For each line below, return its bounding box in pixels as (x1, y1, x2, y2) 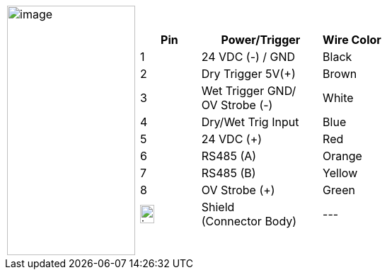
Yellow (323, 166, 358, 180)
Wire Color (323, 33, 381, 47)
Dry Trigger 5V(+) (201, 67, 296, 81)
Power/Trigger (221, 33, 301, 47)
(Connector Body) (201, 214, 297, 228)
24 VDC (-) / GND (201, 50, 296, 64)
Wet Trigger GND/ (201, 84, 296, 98)
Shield (201, 200, 235, 214)
